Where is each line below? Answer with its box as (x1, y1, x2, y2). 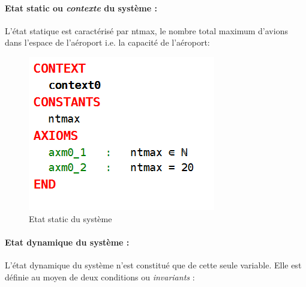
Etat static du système (29, 212, 112, 225)
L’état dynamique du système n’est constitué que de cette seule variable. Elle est (5, 258, 302, 271)
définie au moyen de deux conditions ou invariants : (5, 270, 195, 283)
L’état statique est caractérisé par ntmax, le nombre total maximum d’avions (5, 24, 288, 37)
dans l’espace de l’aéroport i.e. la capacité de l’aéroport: (5, 36, 210, 49)
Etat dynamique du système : (5, 235, 130, 248)
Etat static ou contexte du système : (5, 1, 157, 14)
